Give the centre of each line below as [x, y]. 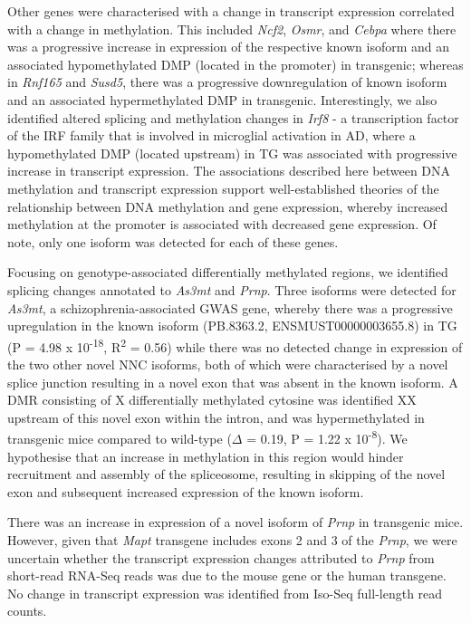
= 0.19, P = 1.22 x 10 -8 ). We [327, 437]
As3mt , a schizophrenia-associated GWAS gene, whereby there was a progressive [230, 307]
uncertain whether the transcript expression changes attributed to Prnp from [221, 557]
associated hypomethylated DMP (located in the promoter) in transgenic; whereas [235, 64]
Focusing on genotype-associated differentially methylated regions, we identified [228, 272]
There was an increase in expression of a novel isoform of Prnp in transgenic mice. [235, 522]
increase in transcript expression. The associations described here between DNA [229, 171]
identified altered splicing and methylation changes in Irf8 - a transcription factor [233, 117]
